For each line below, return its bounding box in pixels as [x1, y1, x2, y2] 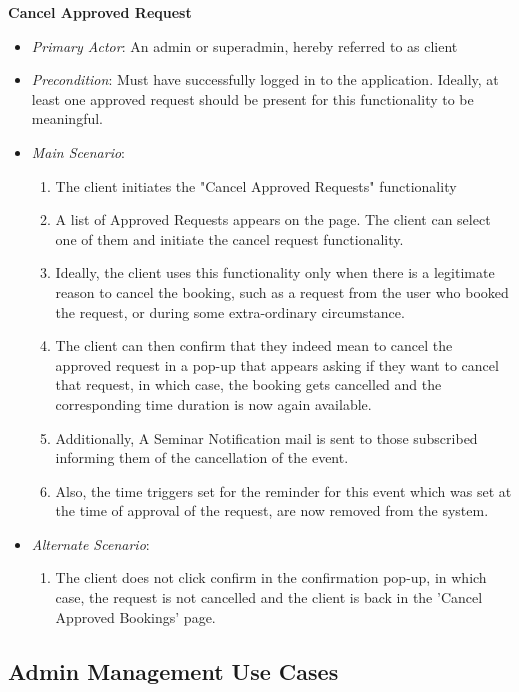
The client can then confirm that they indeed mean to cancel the [55, 335, 453, 356]
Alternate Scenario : [31, 533, 150, 554]
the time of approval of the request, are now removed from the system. [55, 500, 489, 521]
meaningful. [31, 108, 103, 129]
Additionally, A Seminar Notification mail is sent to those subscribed [55, 427, 478, 448]
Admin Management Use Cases [8, 655, 339, 686]
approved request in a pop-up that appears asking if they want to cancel [55, 354, 499, 375]
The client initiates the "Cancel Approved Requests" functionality [55, 175, 457, 196]
